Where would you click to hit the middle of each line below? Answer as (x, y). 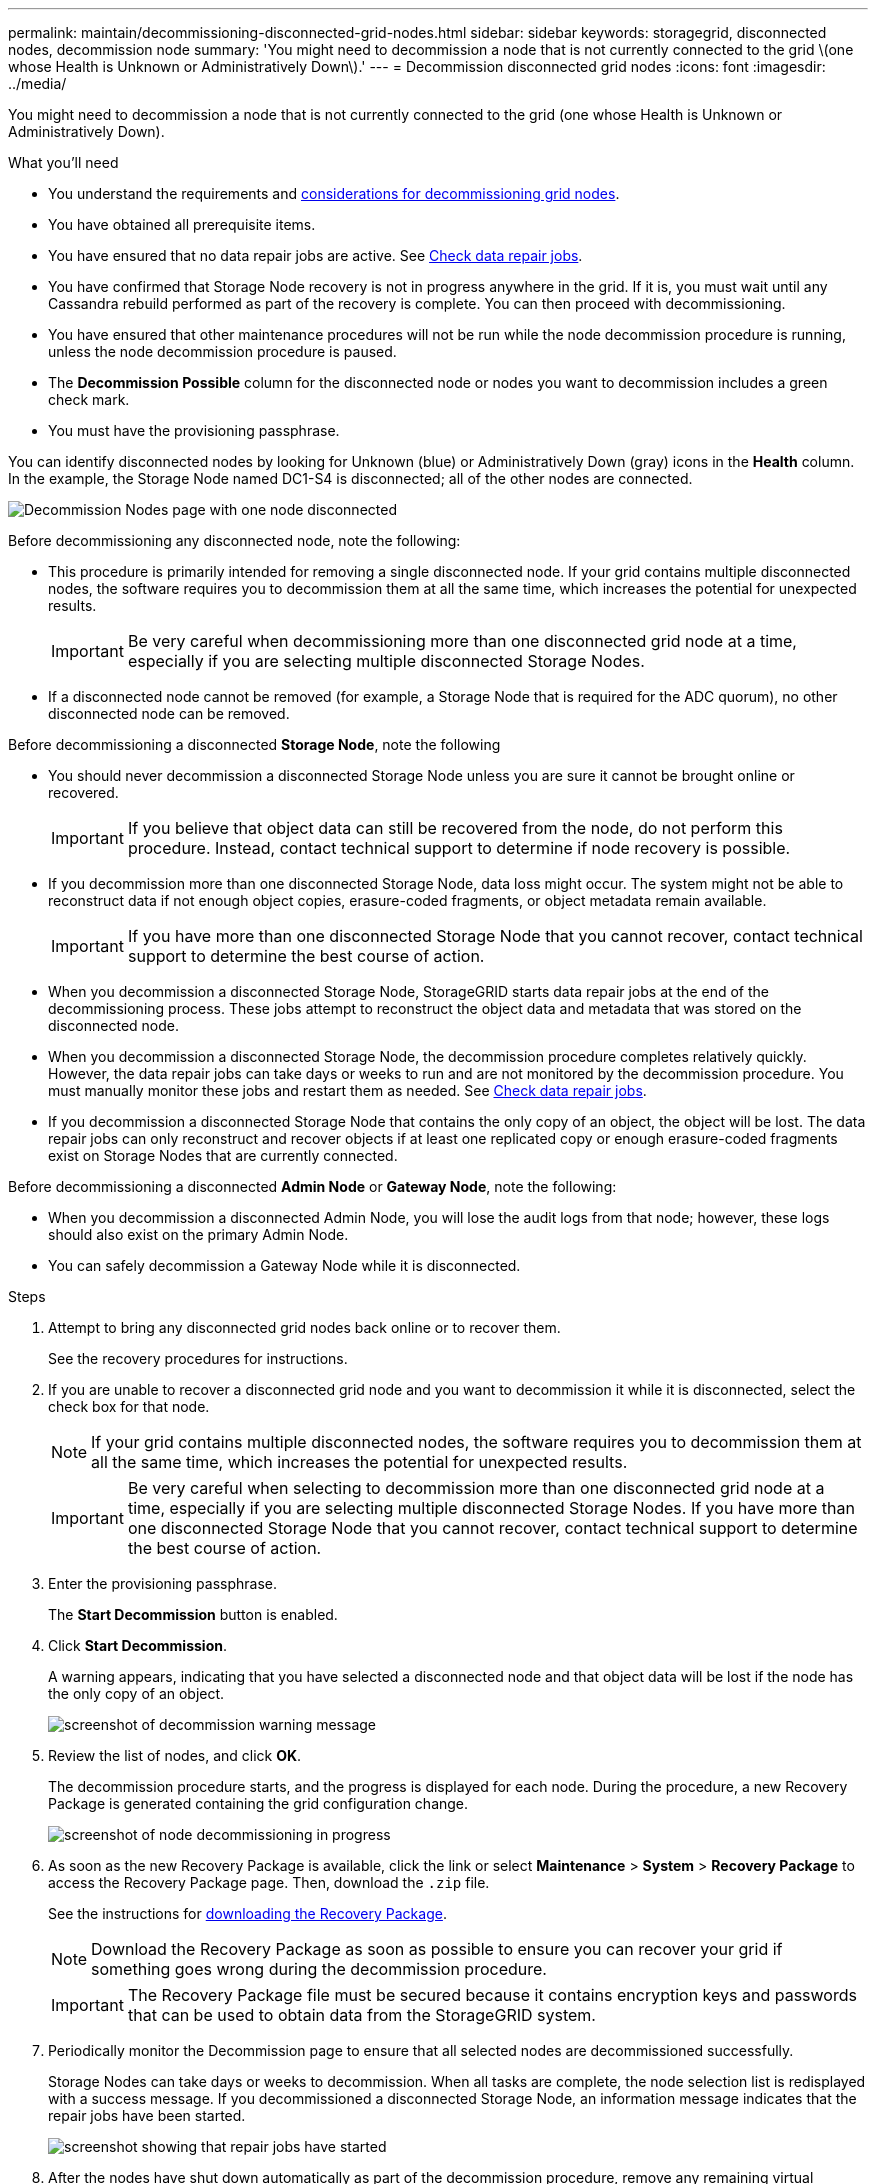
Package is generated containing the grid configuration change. (258, 1803)
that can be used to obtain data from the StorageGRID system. (361, 2015)
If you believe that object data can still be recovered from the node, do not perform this (455, 828)
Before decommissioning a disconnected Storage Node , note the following (254, 744)
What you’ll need (63, 162)
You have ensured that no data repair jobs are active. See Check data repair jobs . (315, 255)
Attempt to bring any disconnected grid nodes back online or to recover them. (304, 1327)
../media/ (37, 83)
